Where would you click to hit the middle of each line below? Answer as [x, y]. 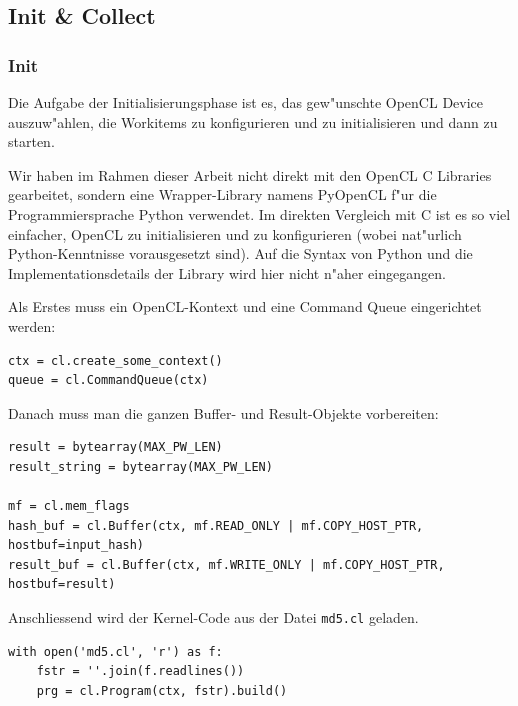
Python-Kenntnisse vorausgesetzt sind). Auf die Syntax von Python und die [240, 253]
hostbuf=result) [62, 584]
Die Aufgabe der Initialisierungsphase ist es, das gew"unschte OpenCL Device [246, 102]
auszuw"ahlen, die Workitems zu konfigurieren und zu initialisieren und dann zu [253, 121]
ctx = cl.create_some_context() [115, 360]
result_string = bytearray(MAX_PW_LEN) [140, 466]
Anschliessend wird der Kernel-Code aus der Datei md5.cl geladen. [213, 617]
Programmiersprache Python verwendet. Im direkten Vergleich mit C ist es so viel [259, 213]
